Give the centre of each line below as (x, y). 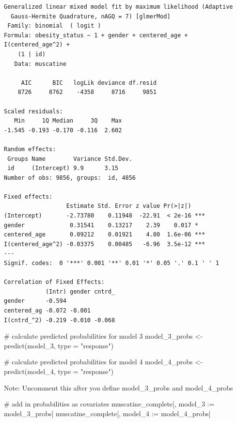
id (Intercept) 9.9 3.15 (63, 168)
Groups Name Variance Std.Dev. (70, 159)
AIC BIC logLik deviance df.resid (89, 83)
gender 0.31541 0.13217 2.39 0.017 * (101, 225)
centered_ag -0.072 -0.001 (47, 311)
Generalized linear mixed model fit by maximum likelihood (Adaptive (118, 7)
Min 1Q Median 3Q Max (68, 121)
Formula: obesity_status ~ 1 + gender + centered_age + (96, 35)
